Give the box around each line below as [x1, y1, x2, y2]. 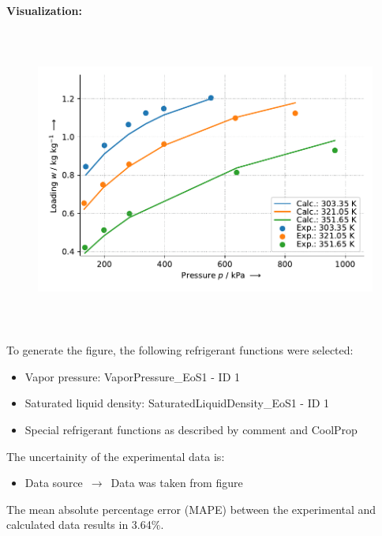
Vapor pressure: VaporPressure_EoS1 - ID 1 [24, 368, 240, 384]
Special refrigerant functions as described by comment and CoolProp [24, 421, 358, 437]
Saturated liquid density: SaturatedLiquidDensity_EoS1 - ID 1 [24, 395, 330, 411]
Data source [24, 474, 83, 491]
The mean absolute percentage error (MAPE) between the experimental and [6, 500, 376, 517]
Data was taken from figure [110, 474, 243, 491]
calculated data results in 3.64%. [6, 516, 164, 533]
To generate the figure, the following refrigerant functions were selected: [6, 342, 354, 358]
